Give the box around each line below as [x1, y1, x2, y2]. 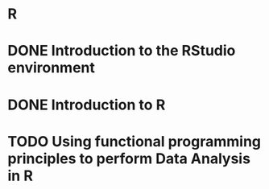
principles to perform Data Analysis [7, 150, 251, 167]
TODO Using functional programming [7, 132, 262, 150]
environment [7, 59, 96, 77]
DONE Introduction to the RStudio [7, 42, 236, 60]
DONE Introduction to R [7, 96, 166, 113]
